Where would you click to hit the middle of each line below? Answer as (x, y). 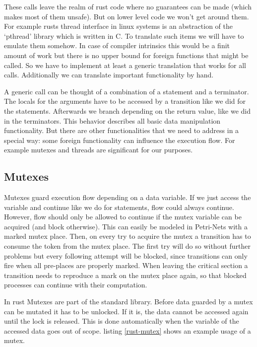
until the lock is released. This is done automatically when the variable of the (122, 321)
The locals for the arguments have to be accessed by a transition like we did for (125, 101)
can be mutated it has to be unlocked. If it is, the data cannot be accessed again (126, 311)
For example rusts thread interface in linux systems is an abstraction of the (118, 26)
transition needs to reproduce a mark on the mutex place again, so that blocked (125, 275)
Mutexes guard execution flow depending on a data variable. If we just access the (128, 197)
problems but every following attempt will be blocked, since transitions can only (126, 255)
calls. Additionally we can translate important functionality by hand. (109, 75)
